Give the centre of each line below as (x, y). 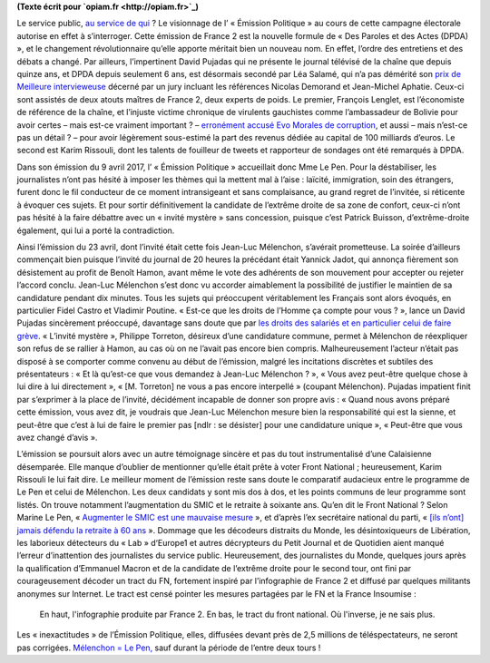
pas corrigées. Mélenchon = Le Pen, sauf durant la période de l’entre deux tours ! (169, 648)
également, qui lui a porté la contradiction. (96, 230)
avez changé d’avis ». (57, 437)
